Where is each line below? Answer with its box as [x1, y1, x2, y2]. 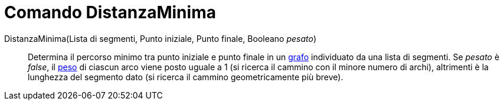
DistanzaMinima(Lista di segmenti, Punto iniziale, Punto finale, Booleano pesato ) [4, 33, 317, 44]
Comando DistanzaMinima [4, 2, 216, 22]
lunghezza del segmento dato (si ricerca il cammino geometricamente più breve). [28, 71, 343, 82]
